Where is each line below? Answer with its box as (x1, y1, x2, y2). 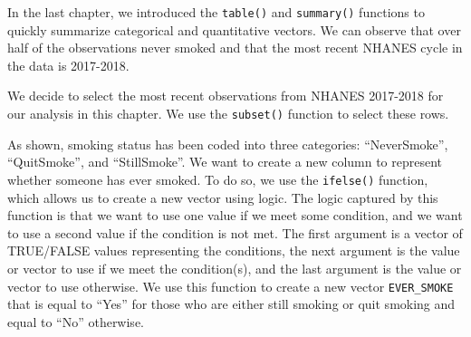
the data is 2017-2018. (7, 55, 130, 74)
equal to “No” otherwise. (7, 312, 144, 331)
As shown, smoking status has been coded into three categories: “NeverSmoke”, (7, 134, 448, 153)
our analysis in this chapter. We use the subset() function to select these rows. (7, 104, 449, 123)
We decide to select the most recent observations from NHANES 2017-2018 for (7, 86, 444, 105)
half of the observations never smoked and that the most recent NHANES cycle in (7, 38, 463, 57)
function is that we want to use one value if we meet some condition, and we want (7, 206, 463, 225)
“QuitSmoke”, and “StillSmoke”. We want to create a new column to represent (7, 152, 443, 171)
